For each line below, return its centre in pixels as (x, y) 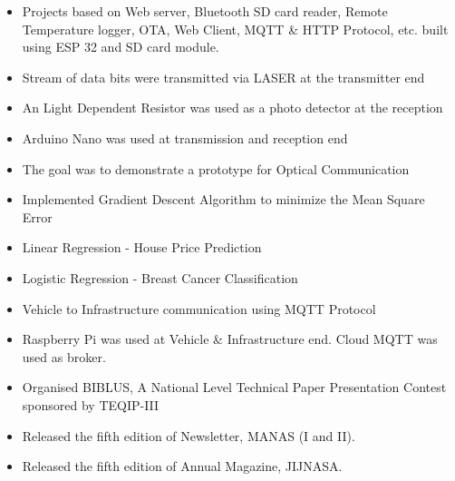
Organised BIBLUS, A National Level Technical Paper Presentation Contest (234, 387)
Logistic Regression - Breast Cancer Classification (160, 277)
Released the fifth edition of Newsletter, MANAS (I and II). (189, 435)
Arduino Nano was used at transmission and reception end (185, 137)
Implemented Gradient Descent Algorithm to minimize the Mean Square (223, 199)
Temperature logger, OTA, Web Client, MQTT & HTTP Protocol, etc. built (235, 29)
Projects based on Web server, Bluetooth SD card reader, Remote (205, 11)
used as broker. (64, 356)
